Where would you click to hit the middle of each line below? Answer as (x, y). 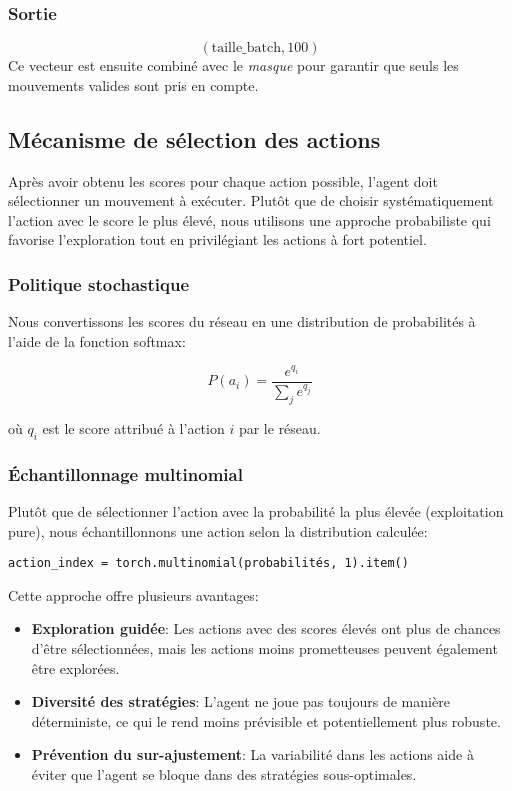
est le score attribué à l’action (133, 428)
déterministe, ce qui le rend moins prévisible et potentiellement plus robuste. (266, 720)
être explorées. (75, 667)
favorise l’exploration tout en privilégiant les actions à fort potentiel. (217, 239)
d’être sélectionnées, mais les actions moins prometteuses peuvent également (264, 648)
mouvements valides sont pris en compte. (133, 84)
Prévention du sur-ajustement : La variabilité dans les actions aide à (252, 754)
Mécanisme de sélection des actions (194, 138)
